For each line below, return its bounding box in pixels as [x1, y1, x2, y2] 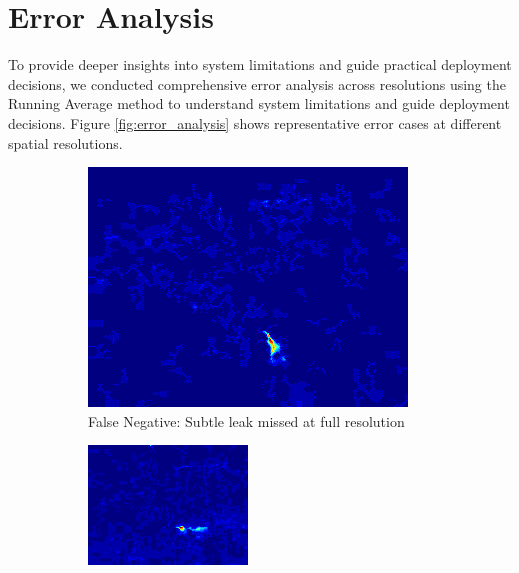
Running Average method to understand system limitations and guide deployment [8, 93, 510, 114]
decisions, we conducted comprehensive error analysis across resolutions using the [8, 73, 506, 94]
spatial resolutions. [8, 132, 123, 153]
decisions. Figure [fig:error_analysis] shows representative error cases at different [8, 112, 502, 133]
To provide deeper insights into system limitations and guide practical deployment [8, 54, 512, 75]
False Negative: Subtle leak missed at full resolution [88, 410, 405, 431]
